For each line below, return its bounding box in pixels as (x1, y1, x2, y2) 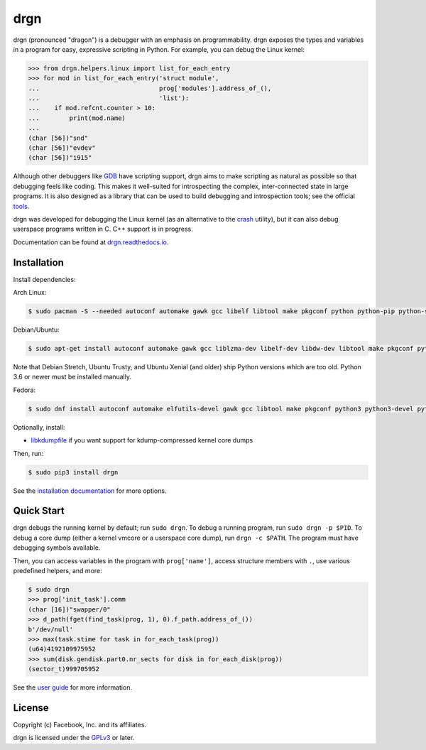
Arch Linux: (13, 288, 47, 297)
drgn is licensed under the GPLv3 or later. (13, 734, 135, 742)
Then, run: (13, 449, 44, 457)
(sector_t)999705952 (28, 665, 99, 673)
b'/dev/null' (28, 625, 74, 634)
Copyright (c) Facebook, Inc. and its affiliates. (13, 720, 147, 729)
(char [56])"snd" (28, 134, 89, 142)
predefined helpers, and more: (13, 566, 102, 575)
